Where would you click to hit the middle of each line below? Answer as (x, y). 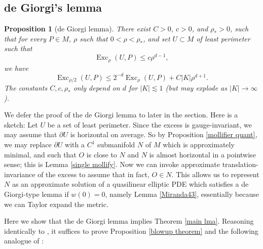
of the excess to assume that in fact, (93, 174)
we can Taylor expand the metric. (56, 204)
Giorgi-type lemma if (36, 194)
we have (16, 68)
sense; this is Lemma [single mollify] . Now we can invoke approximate (112, 164)
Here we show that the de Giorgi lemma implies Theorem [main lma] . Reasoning (129, 221)
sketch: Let (21, 124)
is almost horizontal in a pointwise (202, 154)
